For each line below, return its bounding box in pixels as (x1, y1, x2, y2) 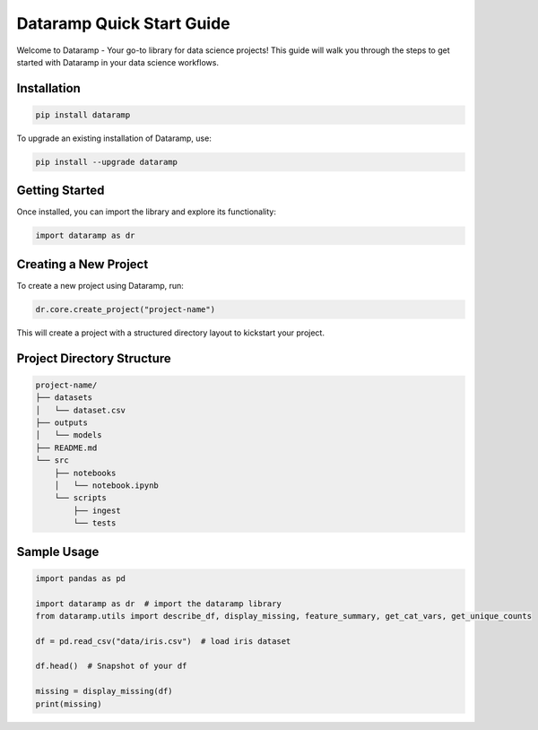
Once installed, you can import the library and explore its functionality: (16, 206, 277, 217)
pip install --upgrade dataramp (35, 157, 178, 167)
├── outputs (35, 418, 89, 428)
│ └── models (35, 430, 102, 440)
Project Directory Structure (16, 351, 172, 366)
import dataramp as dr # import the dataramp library (35, 598, 282, 609)
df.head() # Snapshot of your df (35, 661, 187, 672)
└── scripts (54, 493, 108, 503)
